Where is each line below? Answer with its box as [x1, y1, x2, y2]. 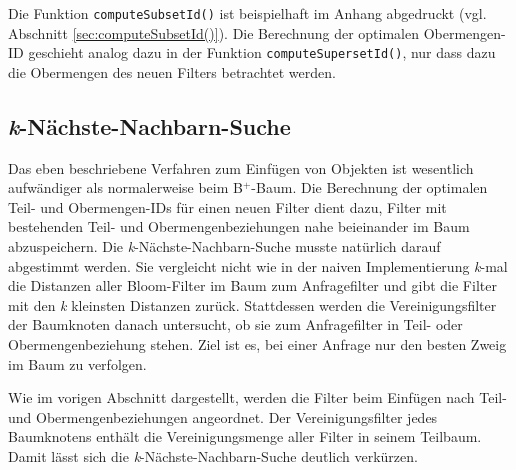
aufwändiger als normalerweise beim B [8, 177, 243, 198]
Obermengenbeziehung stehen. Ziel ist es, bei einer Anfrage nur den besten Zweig [8, 334, 507, 355]
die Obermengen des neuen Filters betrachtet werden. [8, 61, 336, 82]
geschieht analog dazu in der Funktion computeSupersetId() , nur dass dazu [28, 42, 496, 63]
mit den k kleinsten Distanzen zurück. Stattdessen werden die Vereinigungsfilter [8, 294, 497, 315]
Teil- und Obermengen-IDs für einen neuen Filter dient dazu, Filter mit [8, 196, 447, 217]
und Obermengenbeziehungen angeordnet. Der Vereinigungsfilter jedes [8, 406, 438, 427]
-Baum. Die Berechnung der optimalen [251, 177, 488, 198]
